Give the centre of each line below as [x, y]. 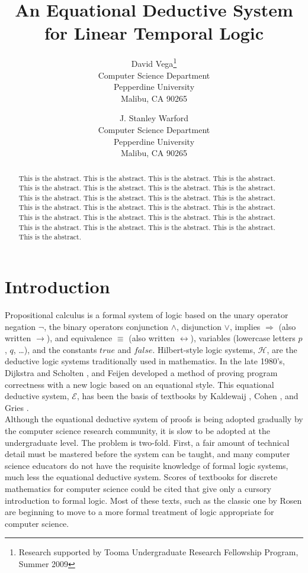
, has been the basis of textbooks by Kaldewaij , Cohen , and [187, 396]
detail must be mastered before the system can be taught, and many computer [147, 454]
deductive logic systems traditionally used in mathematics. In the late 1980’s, [145, 361]
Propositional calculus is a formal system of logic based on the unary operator [147, 315]
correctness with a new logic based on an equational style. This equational [139, 384]
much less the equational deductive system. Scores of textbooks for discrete [141, 477]
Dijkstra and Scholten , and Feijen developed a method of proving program [141, 373]
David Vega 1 [154, 62]
